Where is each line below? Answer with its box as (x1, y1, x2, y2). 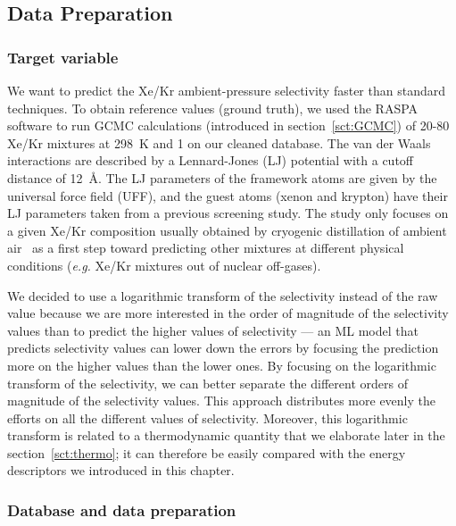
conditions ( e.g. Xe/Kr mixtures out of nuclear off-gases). (7, 255, 321, 274)
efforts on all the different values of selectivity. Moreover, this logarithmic (7, 408, 408, 427)
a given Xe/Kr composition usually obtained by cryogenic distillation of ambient (7, 221, 447, 239)
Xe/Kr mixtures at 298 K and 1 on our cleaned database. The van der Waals (7, 133, 431, 152)
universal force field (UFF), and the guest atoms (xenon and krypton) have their (7, 186, 448, 205)
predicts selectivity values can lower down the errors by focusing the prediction (7, 338, 439, 357)
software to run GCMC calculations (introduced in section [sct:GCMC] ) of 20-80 (7, 116, 450, 135)
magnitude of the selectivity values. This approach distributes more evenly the (7, 391, 435, 410)
